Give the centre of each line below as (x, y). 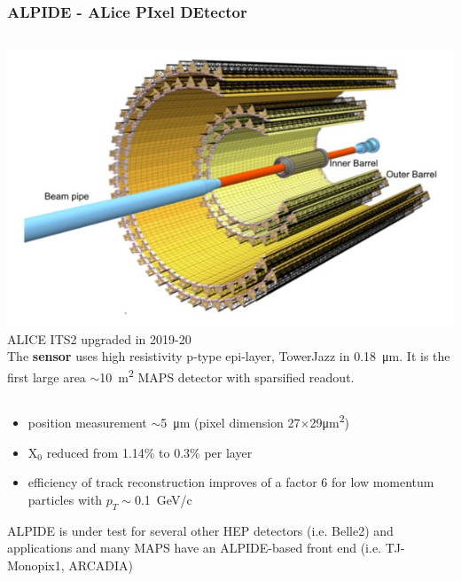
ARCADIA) (101, 565)
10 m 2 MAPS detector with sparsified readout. (227, 376)
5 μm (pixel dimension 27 (230, 422)
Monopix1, (36, 565)
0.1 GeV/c (163, 499)
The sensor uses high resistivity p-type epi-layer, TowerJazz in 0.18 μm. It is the (229, 356)
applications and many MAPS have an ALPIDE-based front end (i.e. (194, 548)
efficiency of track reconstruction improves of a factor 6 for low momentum (231, 482)
